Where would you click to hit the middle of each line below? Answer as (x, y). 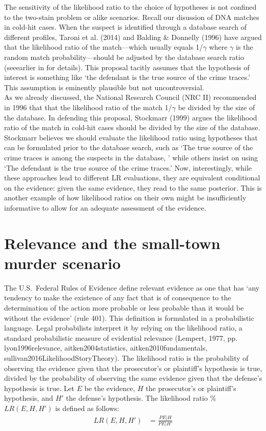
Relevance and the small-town (112, 243)
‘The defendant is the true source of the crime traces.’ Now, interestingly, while (128, 167)
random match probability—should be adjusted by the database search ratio (124, 57)
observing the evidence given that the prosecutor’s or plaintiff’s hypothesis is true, (133, 368)
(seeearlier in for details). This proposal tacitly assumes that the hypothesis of (127, 67)
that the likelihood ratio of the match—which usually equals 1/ (104, 47)
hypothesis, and (29, 398)
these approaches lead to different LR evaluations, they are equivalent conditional (132, 178)
